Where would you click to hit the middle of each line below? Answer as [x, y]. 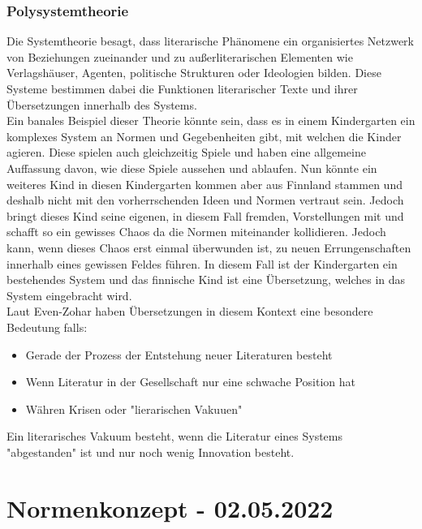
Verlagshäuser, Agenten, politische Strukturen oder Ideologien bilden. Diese [194, 73]
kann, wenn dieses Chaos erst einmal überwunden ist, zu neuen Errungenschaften [209, 247]
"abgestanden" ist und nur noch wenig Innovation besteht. [151, 452]
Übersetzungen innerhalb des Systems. [102, 104]
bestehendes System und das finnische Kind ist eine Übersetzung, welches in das [206, 280]
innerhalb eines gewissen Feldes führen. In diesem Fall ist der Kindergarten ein [202, 263]
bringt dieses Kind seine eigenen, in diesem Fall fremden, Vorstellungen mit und [205, 215]
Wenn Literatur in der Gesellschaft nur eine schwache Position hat [190, 382]
